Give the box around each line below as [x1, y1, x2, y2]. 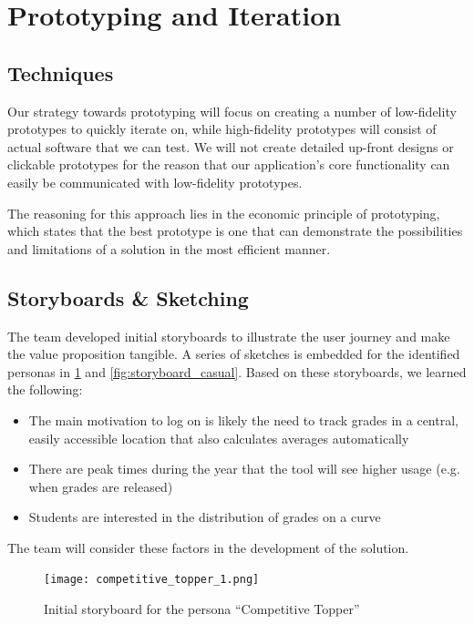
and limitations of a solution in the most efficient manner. [7, 239, 331, 258]
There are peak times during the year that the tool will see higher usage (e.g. [28, 459, 460, 478]
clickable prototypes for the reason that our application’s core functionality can [7, 155, 450, 174]
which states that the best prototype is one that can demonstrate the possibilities [7, 221, 463, 240]
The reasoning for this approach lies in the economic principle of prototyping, [7, 203, 440, 222]
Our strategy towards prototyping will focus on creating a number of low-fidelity [7, 101, 457, 120]
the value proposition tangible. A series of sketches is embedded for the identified [7, 344, 460, 363]
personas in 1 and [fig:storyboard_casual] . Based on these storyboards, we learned [7, 362, 467, 381]
